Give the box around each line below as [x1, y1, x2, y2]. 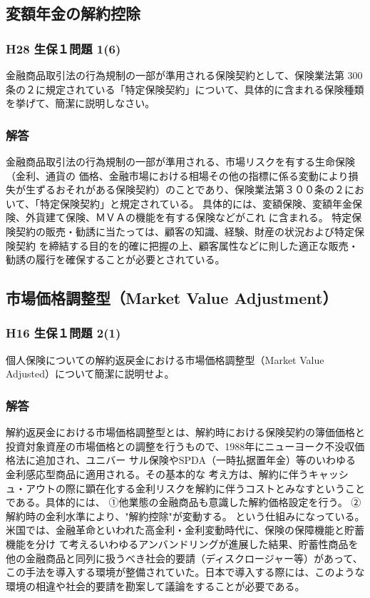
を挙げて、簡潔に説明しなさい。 [6, 96, 155, 111]
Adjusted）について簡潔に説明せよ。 [6, 366, 175, 381]
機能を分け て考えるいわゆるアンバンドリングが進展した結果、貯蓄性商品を [6, 536, 359, 551]
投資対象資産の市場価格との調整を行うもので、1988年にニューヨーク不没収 [6, 438, 355, 453]
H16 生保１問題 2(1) [6, 324, 121, 342]
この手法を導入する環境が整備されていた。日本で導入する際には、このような [6, 564, 365, 579]
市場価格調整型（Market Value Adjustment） [6, 287, 338, 309]
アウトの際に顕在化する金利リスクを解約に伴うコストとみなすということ [25, 480, 365, 495]
